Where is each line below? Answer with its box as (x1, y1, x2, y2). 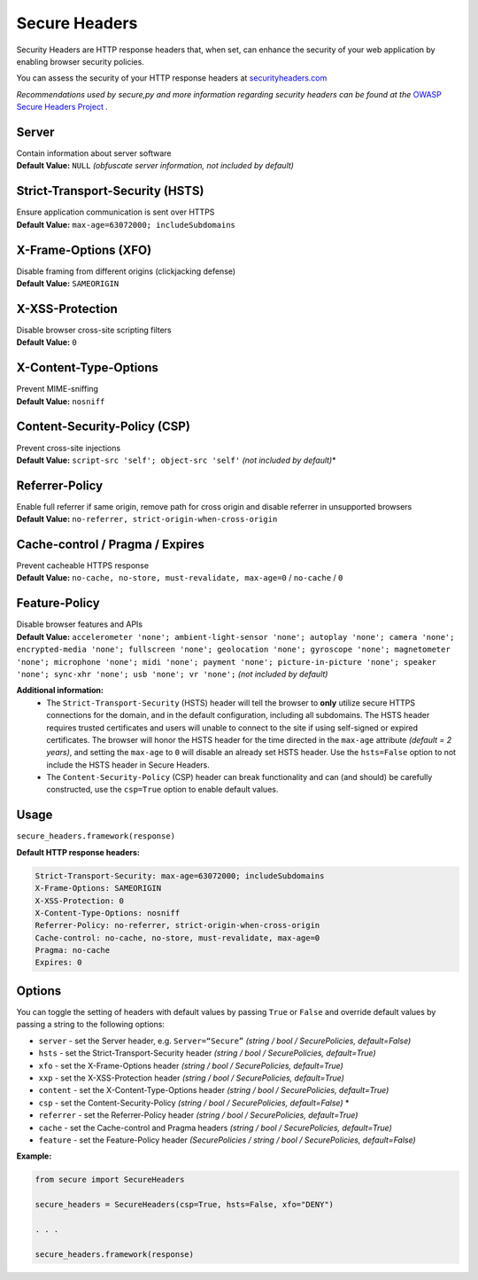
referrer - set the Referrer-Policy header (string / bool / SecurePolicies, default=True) (38, 1110, 358, 1120)
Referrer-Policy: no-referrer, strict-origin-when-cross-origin (35, 920, 320, 931)
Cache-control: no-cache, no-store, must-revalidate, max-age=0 (35, 933, 320, 943)
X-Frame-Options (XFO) (16, 242, 152, 257)
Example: (16, 1151, 52, 1161)
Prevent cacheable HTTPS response (16, 560, 150, 571)
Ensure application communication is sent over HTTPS (16, 207, 215, 217)
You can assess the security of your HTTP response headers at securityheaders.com (16, 73, 328, 83)
